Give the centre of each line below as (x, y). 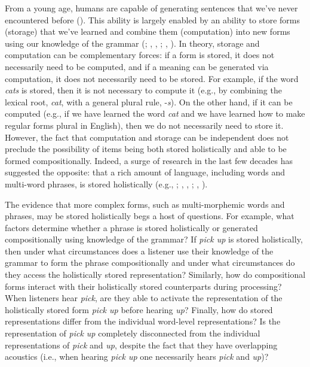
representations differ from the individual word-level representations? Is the (143, 321)
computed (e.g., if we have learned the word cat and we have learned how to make (155, 113)
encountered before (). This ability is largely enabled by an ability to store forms (153, 19)
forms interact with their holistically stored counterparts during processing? (143, 286)
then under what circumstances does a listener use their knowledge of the (139, 251)
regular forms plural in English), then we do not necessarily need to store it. (144, 125)
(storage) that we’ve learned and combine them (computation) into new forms (148, 31)
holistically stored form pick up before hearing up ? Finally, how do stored (139, 309)
